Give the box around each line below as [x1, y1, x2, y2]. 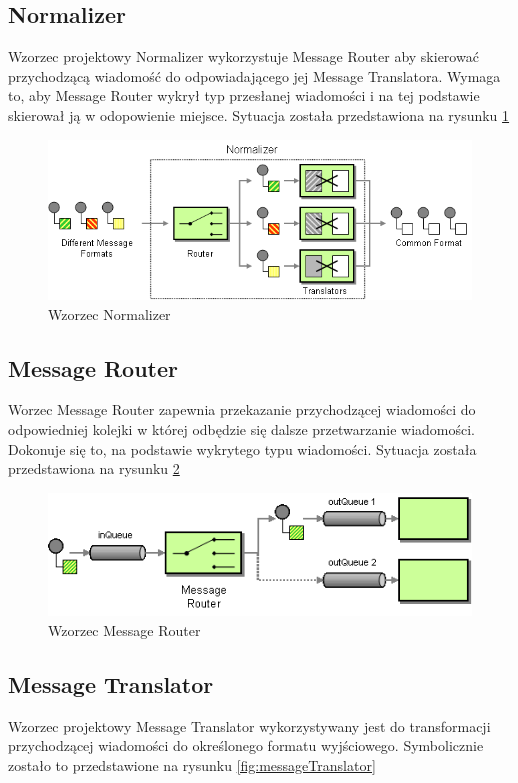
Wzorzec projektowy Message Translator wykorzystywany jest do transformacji [8, 715, 491, 736]
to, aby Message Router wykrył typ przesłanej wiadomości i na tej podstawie [8, 85, 480, 106]
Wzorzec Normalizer [48, 303, 171, 324]
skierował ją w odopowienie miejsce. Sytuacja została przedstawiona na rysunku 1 [8, 104, 510, 125]
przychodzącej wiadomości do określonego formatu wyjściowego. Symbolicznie [8, 735, 484, 756]
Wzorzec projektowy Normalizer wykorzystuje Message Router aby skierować [8, 46, 479, 67]
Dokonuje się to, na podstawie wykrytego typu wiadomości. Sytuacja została [8, 438, 477, 459]
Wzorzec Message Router [48, 620, 201, 641]
